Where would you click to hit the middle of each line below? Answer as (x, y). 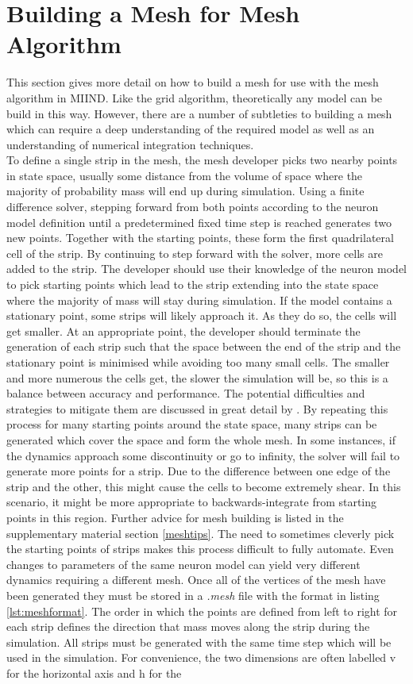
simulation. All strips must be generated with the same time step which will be (199, 642)
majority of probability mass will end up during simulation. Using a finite (185, 191)
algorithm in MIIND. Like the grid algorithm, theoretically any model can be (195, 97)
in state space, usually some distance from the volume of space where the (185, 175)
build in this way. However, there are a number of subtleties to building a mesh (199, 113)
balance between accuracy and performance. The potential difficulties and (186, 393)
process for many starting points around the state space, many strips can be (192, 424)
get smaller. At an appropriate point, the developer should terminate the (183, 330)
